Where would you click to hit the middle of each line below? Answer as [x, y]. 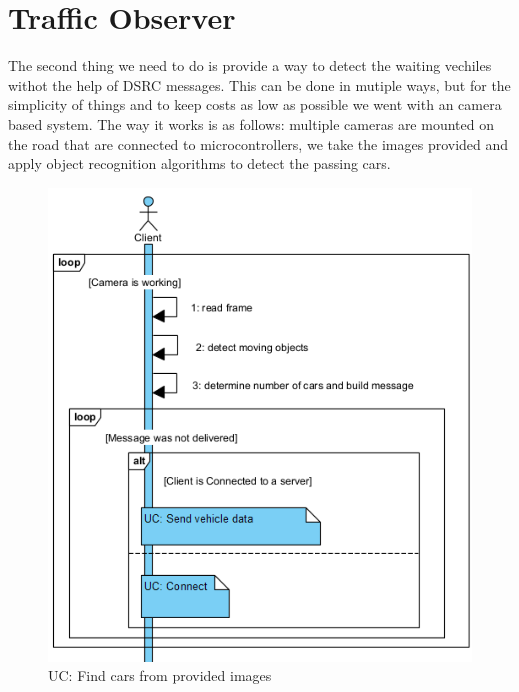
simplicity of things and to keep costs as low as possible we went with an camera [255, 104]
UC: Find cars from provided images [160, 675]
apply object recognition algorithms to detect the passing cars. [199, 163]
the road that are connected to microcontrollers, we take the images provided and [258, 143]
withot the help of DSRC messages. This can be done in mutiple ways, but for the [259, 84]
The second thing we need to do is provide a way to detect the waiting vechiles [250, 65]
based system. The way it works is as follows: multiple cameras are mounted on [251, 123]
